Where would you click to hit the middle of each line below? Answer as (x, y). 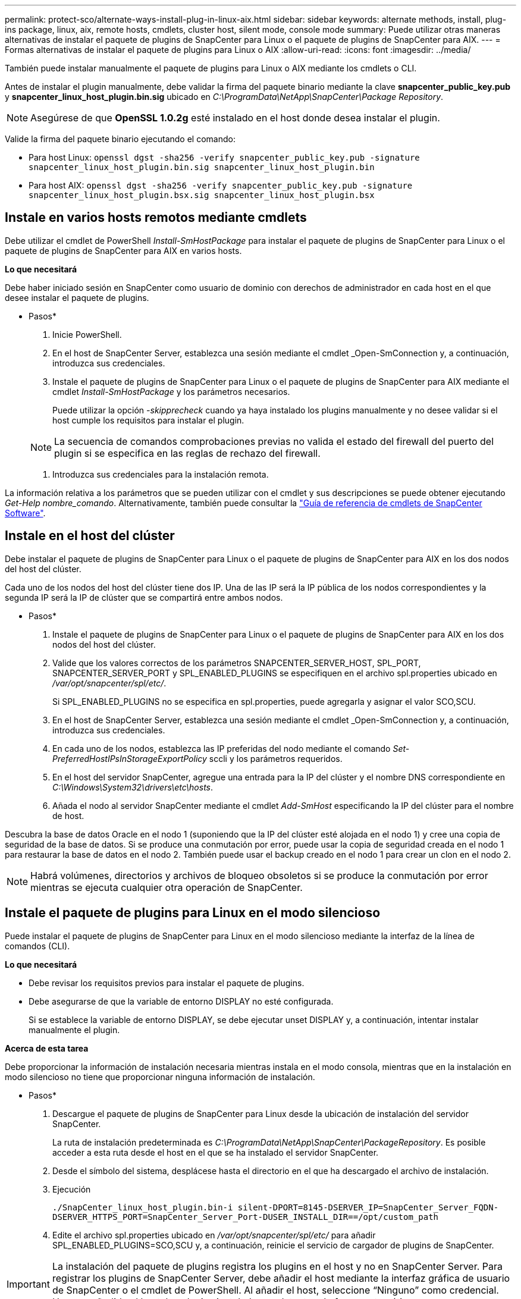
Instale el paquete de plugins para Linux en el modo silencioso (193, 913)
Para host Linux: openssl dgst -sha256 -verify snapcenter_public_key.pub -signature (224, 157)
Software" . (25, 513)
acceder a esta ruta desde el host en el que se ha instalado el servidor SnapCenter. (216, 1152)
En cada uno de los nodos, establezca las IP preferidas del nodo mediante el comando (222, 748)
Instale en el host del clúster (90, 536)
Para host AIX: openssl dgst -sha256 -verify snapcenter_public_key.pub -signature (221, 185)
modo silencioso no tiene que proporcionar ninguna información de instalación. (160, 1077)
